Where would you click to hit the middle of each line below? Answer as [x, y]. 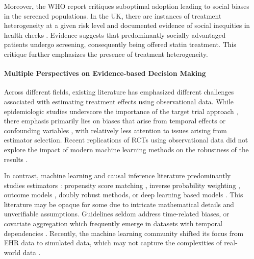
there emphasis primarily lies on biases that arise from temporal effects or [115, 121]
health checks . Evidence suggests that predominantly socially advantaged [115, 35]
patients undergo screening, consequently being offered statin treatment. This [120, 44]
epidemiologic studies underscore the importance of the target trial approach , [121, 111]
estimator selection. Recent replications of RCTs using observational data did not [126, 140]
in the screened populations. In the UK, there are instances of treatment [113, 15]
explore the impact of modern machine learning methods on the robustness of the [127, 149]
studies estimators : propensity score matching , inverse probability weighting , [122, 185]
